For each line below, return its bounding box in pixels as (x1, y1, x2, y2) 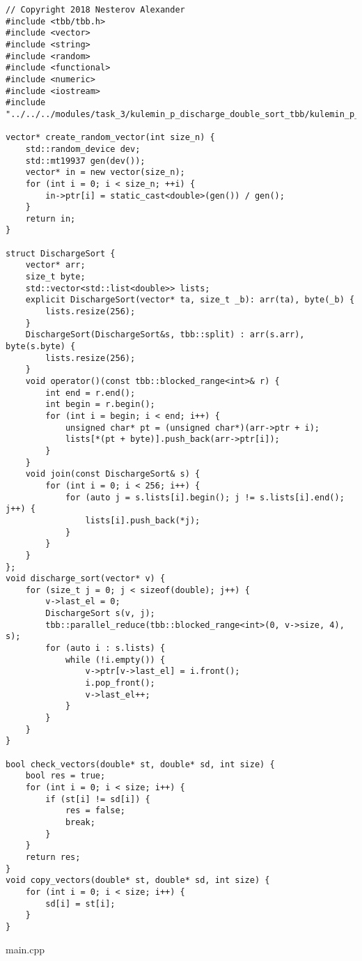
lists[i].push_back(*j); (85, 515, 200, 525)
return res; (25, 852, 81, 862)
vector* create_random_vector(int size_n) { (6, 132, 215, 143)
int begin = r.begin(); (45, 399, 155, 410)
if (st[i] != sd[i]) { (45, 794, 150, 804)
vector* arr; (25, 260, 86, 270)
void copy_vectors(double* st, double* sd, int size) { (6, 875, 270, 886)
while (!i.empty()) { (65, 654, 166, 665)
